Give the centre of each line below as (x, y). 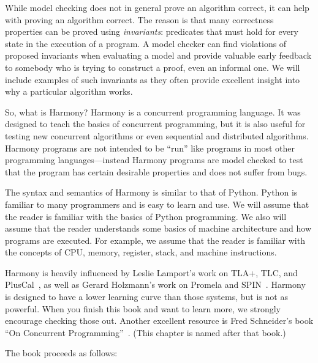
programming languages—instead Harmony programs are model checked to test (154, 160)
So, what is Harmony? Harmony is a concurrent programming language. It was (153, 112)
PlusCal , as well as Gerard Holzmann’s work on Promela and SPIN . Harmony (155, 284)
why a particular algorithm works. (69, 91)
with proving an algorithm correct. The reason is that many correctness (139, 19)
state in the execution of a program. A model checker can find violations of (146, 43)
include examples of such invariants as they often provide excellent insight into (153, 79)
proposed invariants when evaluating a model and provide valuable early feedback (158, 55)
